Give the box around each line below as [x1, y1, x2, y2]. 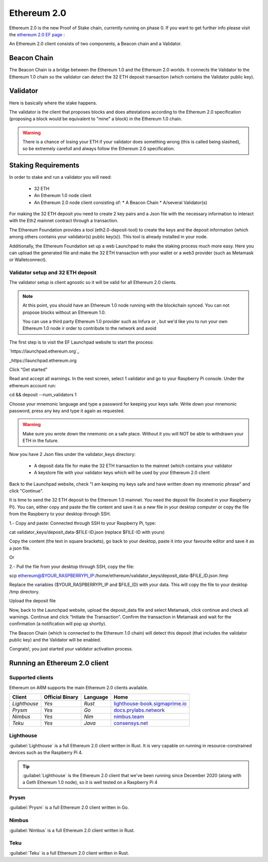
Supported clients [9, 674, 54, 681]
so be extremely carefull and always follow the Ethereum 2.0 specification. [22, 145, 175, 151]
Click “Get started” [9, 366, 48, 372]
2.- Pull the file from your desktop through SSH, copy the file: [9, 564, 134, 570]
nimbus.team [113, 713, 144, 720]
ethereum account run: [9, 382, 57, 388]
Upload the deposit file [9, 598, 56, 604]
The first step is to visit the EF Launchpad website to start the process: [9, 339, 154, 345]
